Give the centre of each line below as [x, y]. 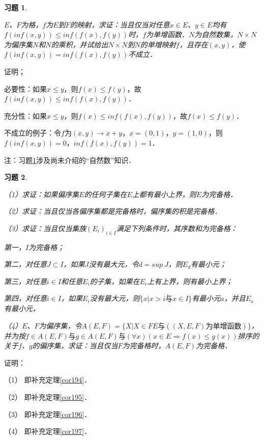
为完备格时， [144, 346]
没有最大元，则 [115, 298]
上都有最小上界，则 [164, 194]
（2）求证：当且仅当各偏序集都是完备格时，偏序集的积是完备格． [113, 211]
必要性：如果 [25, 88]
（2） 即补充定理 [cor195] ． [48, 397]
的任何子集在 [106, 194]
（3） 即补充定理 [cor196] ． [48, 414]
